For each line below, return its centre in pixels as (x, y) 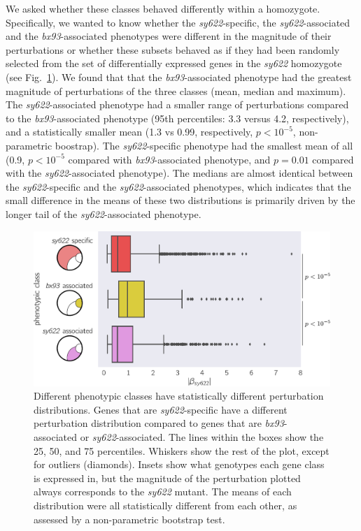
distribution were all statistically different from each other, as (165, 505)
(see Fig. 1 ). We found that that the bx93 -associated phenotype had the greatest (179, 77)
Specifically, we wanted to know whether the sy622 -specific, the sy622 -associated (178, 22)
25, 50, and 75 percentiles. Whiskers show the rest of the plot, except (182, 450)
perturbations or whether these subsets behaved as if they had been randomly (173, 49)
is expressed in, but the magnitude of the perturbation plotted (167, 478)
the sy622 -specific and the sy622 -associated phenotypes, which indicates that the (178, 186)
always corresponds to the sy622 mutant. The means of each (163, 492)
